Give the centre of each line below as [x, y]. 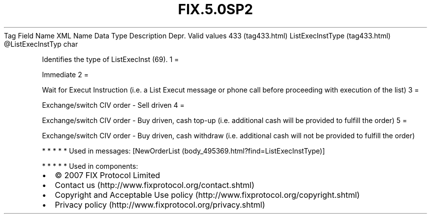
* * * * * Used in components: [90, 166]
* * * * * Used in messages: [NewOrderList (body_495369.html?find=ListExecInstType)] [184, 151]
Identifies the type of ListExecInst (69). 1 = [110, 59]
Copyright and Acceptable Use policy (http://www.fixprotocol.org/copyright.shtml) [207, 195]
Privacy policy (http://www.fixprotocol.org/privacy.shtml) [160, 204]
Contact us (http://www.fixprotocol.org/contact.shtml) [155, 185]
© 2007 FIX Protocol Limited [108, 175]
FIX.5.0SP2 [215, 9]
